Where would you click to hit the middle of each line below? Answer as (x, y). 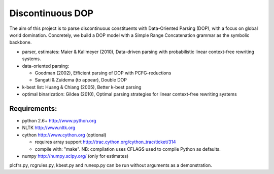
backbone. (21, 42)
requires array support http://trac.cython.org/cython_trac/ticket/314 (105, 142)
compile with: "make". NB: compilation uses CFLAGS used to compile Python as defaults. (128, 149)
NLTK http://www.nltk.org (49, 128)
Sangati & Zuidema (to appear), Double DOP (81, 80)
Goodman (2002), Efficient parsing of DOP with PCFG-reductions (103, 73)
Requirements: (33, 108)
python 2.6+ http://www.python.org (59, 120)
